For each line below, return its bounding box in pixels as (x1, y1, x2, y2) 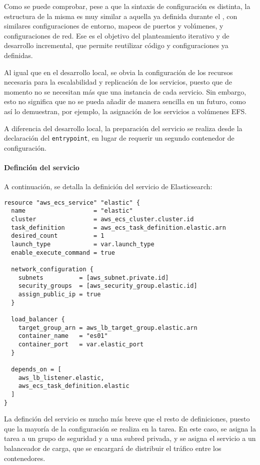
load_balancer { (11, 315, 65, 323)
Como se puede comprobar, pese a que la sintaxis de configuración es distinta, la (4, 1, 250, 11)
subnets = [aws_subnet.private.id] (18, 274, 169, 281)
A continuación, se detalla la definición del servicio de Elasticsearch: (4, 181, 212, 192)
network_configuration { (11, 266, 93, 273)
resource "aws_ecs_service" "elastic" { (4, 199, 140, 206)
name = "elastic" (11, 207, 133, 215)
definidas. (4, 50, 33, 60)
